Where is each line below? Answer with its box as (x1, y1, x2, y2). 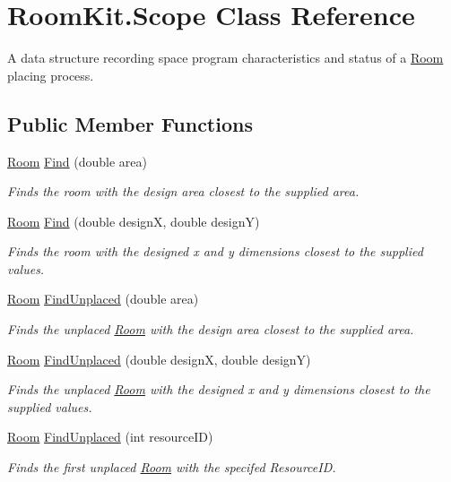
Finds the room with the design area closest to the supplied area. (7, 182, 360, 201)
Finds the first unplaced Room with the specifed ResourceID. (7, 458, 336, 477)
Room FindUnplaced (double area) (7, 289, 199, 308)
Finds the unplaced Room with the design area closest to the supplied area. (7, 320, 414, 339)
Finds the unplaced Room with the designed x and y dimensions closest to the (7, 380, 430, 399)
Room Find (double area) (7, 151, 148, 170)
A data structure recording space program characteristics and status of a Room (7, 48, 444, 67)
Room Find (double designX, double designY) (7, 211, 260, 230)
